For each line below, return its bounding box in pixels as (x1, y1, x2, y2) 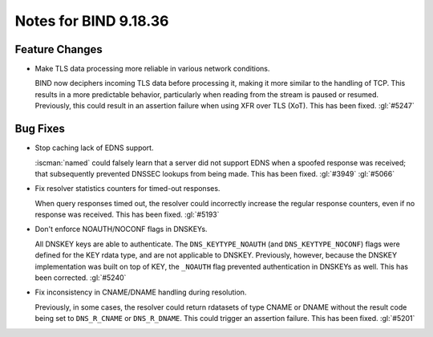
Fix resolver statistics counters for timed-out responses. (34, 184, 221, 193)
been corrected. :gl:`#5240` (34, 273, 127, 282)
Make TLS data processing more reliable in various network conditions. (34, 64, 270, 74)
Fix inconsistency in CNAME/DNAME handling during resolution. (34, 287, 247, 297)
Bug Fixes (14, 122, 66, 136)
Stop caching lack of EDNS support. (34, 143, 154, 152)
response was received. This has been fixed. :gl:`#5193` (34, 209, 220, 220)
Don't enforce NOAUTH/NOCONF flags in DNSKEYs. (34, 225, 208, 234)
